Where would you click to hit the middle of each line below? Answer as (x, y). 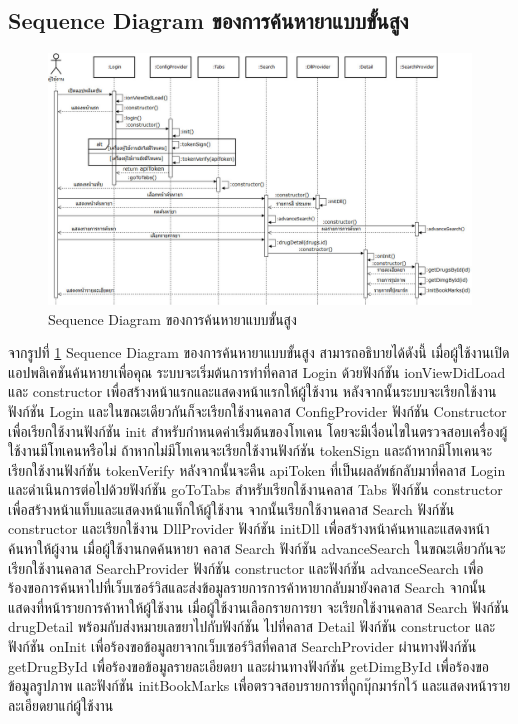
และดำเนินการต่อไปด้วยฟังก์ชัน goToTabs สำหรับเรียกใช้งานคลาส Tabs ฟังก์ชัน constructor (255, 489)
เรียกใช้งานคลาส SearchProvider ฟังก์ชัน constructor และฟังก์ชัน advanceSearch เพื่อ (246, 567)
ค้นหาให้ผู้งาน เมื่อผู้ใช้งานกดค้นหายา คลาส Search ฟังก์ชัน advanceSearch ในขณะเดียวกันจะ (257, 548)
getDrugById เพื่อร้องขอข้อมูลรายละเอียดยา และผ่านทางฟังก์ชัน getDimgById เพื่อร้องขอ (249, 665)
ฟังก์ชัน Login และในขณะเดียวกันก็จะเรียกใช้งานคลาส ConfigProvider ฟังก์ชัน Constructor (257, 410)
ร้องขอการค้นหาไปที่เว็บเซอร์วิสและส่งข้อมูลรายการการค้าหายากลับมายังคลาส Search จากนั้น (247, 587)
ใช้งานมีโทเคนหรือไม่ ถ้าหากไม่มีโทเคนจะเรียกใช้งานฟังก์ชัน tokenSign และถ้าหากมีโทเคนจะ (250, 450)
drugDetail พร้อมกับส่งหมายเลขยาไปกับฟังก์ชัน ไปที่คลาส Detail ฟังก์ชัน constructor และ (252, 626)
